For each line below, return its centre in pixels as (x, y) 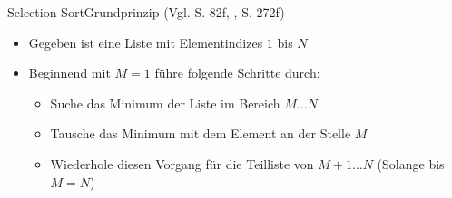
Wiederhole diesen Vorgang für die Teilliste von (182, 163)
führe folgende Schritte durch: (237, 73)
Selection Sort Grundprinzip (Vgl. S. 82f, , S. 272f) (146, 12)
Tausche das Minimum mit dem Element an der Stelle (201, 133)
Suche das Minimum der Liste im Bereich (165, 103)
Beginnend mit (69, 73)
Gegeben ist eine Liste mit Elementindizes (146, 42)
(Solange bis (411, 163)
